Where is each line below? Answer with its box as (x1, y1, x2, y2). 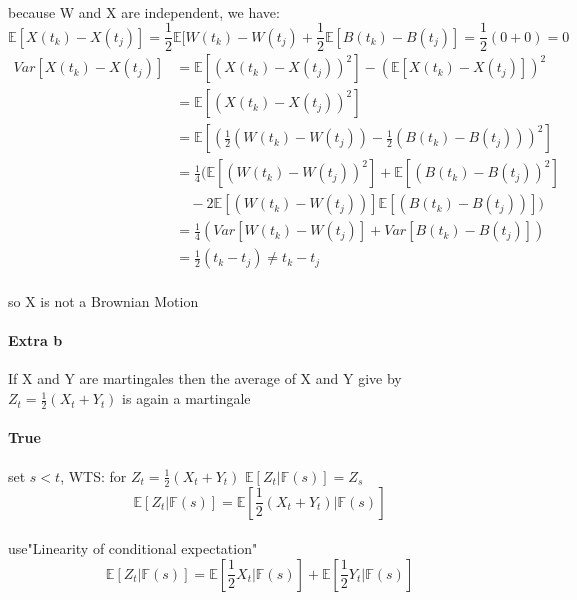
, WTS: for (60, 465, 127, 486)
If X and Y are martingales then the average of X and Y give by (8, 368, 402, 389)
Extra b (8, 330, 63, 351)
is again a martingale (122, 388, 251, 409)
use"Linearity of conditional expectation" (8, 538, 258, 559)
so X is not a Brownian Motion (8, 291, 199, 312)
